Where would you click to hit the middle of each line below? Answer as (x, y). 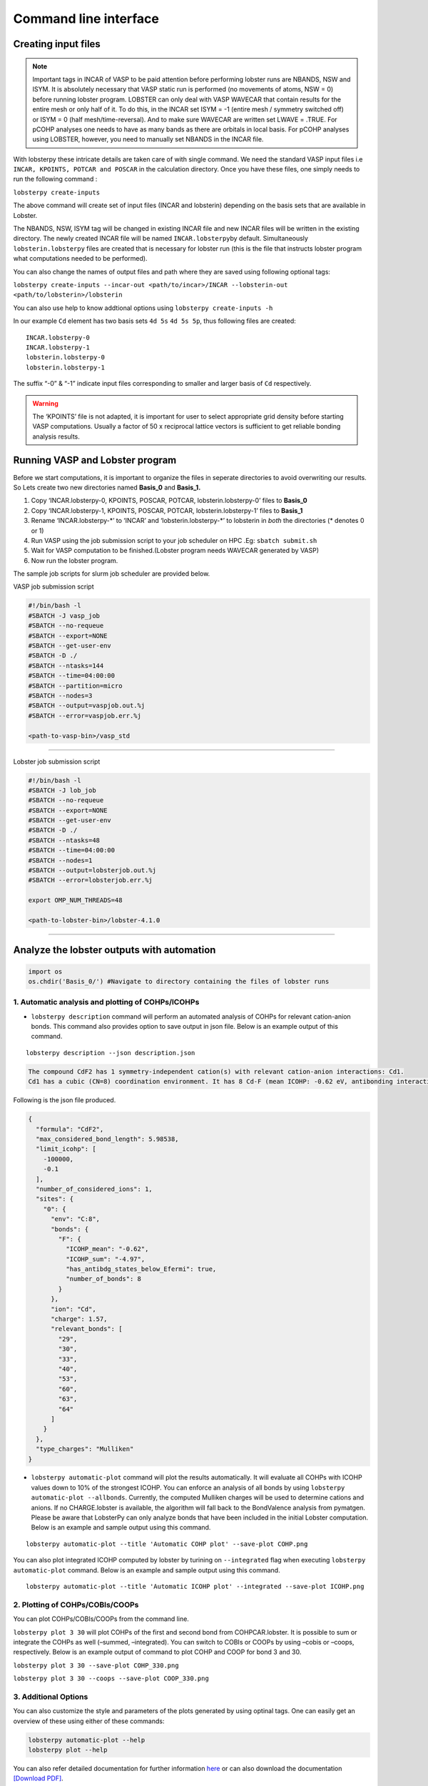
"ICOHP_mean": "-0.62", (107, 1249)
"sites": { (55, 1199)
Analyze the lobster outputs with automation (114, 950)
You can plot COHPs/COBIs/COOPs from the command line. (101, 1619)
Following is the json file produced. (65, 1100)
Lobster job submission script (57, 762)
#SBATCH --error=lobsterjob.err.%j (90, 880)
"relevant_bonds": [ (87, 1329)
